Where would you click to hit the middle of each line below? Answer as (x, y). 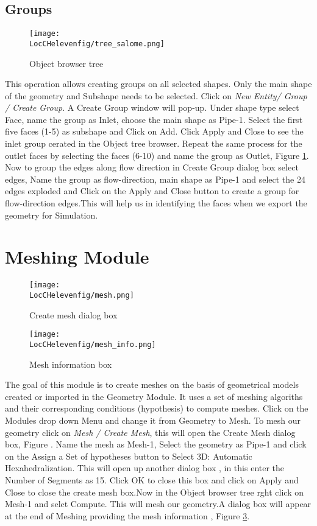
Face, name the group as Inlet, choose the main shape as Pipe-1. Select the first (154, 119)
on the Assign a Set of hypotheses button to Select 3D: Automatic (129, 456)
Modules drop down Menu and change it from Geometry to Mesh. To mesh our (153, 420)
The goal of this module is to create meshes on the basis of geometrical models (152, 384)
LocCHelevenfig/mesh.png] (82, 296)
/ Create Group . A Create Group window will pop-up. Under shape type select (152, 107)
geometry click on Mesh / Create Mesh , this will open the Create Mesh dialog (150, 432)
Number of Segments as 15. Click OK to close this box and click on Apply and (152, 479)
